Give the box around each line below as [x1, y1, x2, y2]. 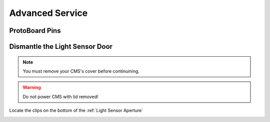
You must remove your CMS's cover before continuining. [22, 68, 139, 74]
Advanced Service [9, 7, 88, 18]
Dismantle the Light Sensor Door [9, 42, 112, 51]
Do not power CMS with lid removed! [22, 94, 98, 100]
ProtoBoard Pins [9, 26, 61, 35]
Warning [22, 85, 41, 91]
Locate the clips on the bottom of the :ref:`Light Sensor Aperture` [9, 108, 143, 114]
